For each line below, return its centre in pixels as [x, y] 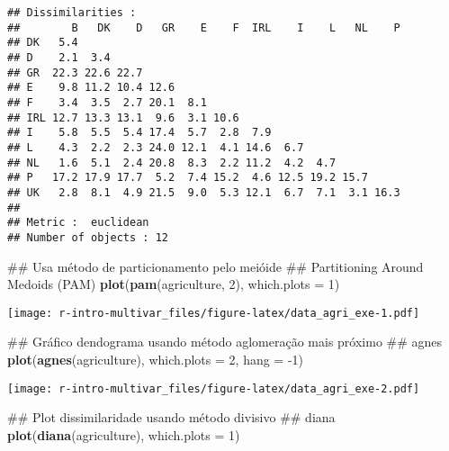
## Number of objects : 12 [88, 237]
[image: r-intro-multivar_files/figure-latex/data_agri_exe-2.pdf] [214, 388]
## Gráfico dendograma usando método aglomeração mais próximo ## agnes [225, 342]
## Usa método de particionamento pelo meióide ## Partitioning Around [216, 266]
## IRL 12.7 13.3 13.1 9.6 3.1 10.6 [123, 117]
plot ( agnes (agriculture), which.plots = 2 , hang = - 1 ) [156, 359]
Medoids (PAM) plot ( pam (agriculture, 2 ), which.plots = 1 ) [174, 284]
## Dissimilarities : [72, 13]
